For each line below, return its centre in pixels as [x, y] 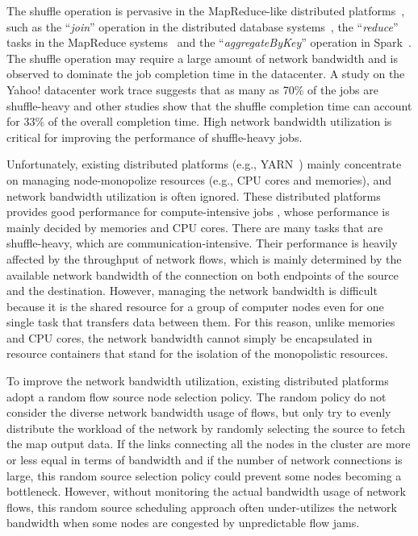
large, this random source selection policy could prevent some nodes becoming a [204, 475]
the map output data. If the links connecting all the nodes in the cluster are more [209, 444]
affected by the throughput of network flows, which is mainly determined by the [204, 258]
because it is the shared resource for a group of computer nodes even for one [195, 306]
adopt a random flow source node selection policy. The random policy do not [196, 396]
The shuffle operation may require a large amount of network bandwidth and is [202, 58]
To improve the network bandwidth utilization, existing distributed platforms [198, 381]
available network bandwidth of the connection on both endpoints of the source [203, 274]
